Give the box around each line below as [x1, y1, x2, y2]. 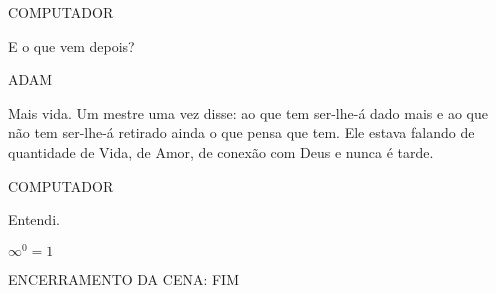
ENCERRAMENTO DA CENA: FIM [8, 268, 240, 289]
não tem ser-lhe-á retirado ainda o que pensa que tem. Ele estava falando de [8, 122, 475, 143]
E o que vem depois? [8, 35, 135, 56]
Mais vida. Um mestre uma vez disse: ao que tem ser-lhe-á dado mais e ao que [8, 102, 488, 123]
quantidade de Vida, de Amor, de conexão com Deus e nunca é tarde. [8, 141, 434, 162]
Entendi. [8, 209, 60, 230]
